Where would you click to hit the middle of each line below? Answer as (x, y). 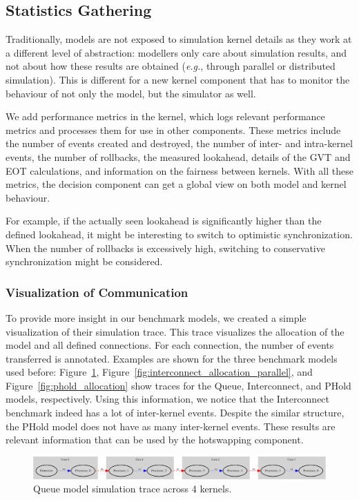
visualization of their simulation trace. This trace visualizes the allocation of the (175, 331)
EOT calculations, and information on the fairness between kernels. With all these (179, 170)
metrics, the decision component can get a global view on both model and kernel (176, 184)
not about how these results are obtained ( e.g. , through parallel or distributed (171, 66)
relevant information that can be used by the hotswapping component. (155, 440)
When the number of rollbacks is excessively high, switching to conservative (165, 248)
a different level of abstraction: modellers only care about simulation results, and (176, 52)
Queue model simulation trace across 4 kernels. (133, 489)
